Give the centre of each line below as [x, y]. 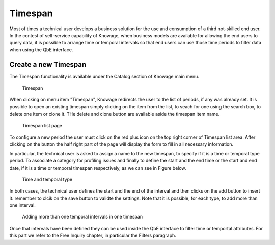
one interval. [22, 205]
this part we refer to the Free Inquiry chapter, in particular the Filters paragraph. [93, 236]
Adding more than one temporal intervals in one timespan [82, 217]
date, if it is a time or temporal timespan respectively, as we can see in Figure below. [98, 168]
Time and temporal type [47, 179]
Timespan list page [42, 125]
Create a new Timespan [48, 64]
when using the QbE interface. [41, 50]
